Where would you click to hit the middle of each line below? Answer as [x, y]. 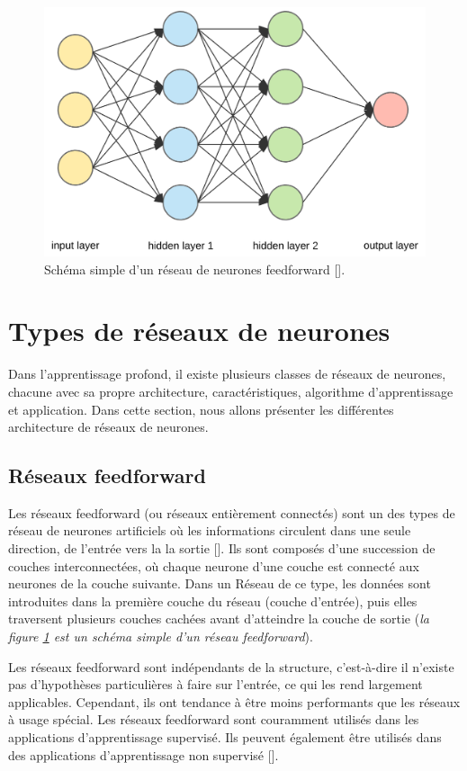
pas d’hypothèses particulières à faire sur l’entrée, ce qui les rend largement [216, 684]
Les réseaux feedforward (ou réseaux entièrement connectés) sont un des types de [232, 512]
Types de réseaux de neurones [199, 331]
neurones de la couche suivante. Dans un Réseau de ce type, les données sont [220, 583]
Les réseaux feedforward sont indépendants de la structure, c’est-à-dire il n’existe [231, 666]
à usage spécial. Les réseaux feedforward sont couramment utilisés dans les [214, 719]
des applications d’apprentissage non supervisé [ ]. [144, 754]
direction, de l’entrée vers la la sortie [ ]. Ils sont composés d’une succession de [222, 548]
